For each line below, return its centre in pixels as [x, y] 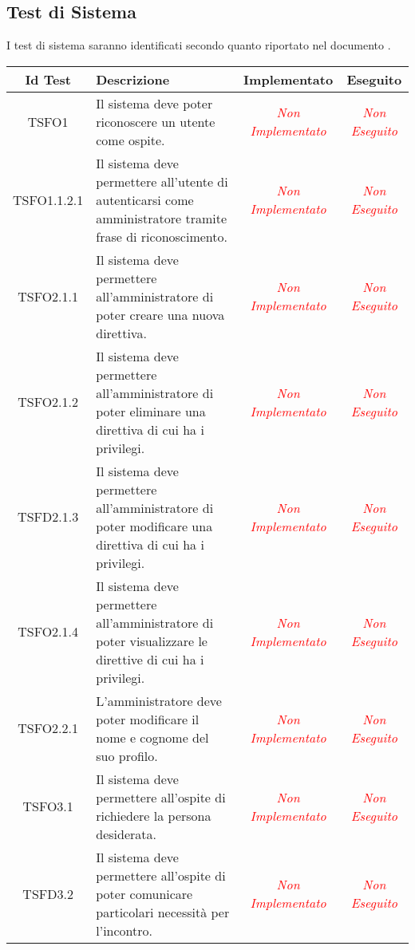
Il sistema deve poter [154, 103]
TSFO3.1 [48, 806]
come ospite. [130, 140]
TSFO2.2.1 [48, 728]
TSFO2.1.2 [48, 402]
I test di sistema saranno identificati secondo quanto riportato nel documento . [199, 45]
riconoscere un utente [156, 121]
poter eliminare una [151, 411]
